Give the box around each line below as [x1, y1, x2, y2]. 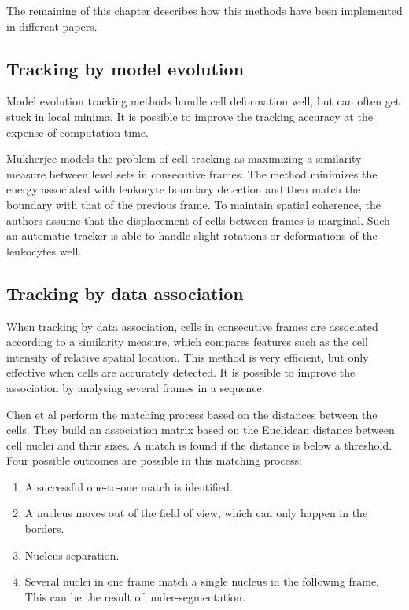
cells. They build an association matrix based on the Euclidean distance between [6, 421, 395, 438]
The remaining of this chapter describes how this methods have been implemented [6, 2, 403, 18]
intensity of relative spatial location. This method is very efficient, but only [6, 348, 369, 365]
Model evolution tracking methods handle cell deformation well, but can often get [6, 93, 400, 109]
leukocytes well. [6, 242, 82, 259]
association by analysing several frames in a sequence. [6, 379, 265, 395]
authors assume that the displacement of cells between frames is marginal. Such [6, 211, 390, 228]
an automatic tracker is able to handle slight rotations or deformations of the [6, 227, 378, 244]
